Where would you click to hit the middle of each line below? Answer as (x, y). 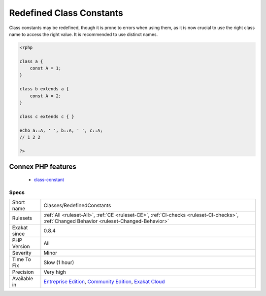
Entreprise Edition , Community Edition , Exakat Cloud (104, 281)
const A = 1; (46, 68)
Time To (22, 259)
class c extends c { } (47, 116)
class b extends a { (44, 89)
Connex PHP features (43, 167)
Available (23, 278)
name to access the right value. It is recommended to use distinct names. (83, 34)
